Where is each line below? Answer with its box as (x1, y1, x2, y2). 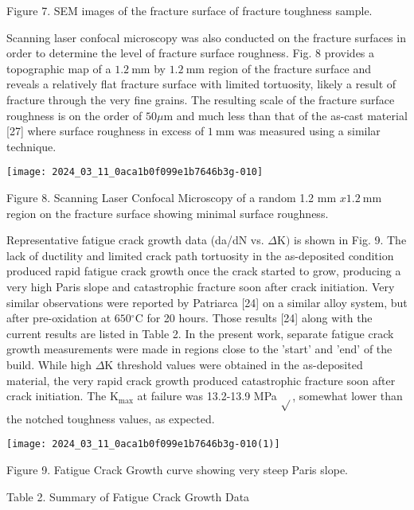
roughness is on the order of (6, 107, 143, 123)
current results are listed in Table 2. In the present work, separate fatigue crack (6, 325, 394, 341)
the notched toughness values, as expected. (6, 410, 215, 426)
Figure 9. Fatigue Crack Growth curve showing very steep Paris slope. (6, 461, 348, 478)
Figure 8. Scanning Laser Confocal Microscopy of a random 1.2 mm (6, 189, 337, 205)
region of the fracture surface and (208, 60, 372, 76)
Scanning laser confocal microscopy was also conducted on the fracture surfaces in (6, 29, 406, 45)
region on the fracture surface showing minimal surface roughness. (6, 204, 329, 221)
